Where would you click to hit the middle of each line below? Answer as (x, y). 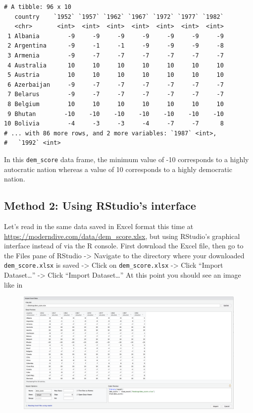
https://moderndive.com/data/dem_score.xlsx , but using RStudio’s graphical (122, 236)
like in (13, 284)
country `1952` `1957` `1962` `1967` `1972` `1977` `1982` (119, 17)
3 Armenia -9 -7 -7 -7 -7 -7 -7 (116, 55)
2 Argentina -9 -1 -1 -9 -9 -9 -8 (116, 46)
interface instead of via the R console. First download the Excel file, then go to (124, 246)
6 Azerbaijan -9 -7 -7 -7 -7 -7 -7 (116, 85)
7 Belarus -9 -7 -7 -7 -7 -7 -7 (116, 94)
